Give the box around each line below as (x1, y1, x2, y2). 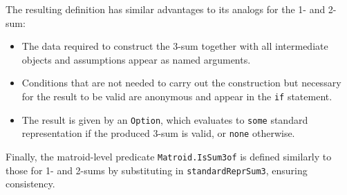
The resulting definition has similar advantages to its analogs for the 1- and (6, 2, 326, 16)
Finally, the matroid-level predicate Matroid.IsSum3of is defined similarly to (6, 149, 332, 163)
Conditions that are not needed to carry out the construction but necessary (21, 75, 341, 90)
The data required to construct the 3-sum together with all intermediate (21, 39, 328, 53)
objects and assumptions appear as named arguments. (21, 52, 251, 66)
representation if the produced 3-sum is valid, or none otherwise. (21, 126, 295, 140)
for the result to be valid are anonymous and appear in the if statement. (21, 89, 332, 103)
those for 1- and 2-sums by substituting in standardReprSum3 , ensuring (6, 162, 308, 177)
